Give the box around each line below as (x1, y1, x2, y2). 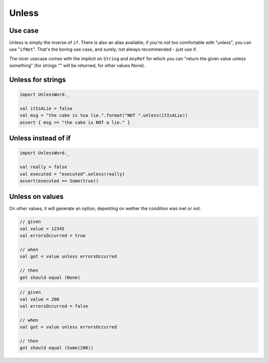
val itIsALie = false (19, 106, 73, 111)
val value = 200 (19, 296, 60, 302)
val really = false (19, 164, 67, 170)
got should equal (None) (19, 274, 81, 280)
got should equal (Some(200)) (19, 345, 94, 351)
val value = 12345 (19, 226, 65, 231)
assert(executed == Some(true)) (19, 178, 99, 183)
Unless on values (9, 192, 64, 201)
